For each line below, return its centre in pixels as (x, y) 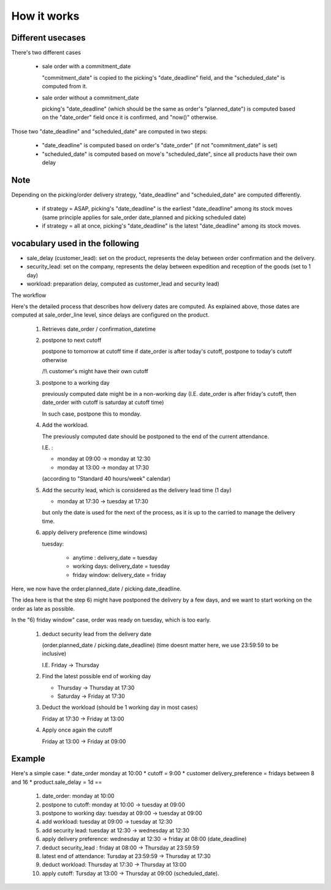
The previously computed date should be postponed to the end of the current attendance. (155, 436)
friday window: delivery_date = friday (120, 575)
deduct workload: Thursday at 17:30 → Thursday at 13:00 (114, 865)
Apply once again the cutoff (77, 730)
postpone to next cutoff (72, 340)
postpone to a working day (76, 382)
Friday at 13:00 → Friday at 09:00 (84, 741)
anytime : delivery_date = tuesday (115, 557)
